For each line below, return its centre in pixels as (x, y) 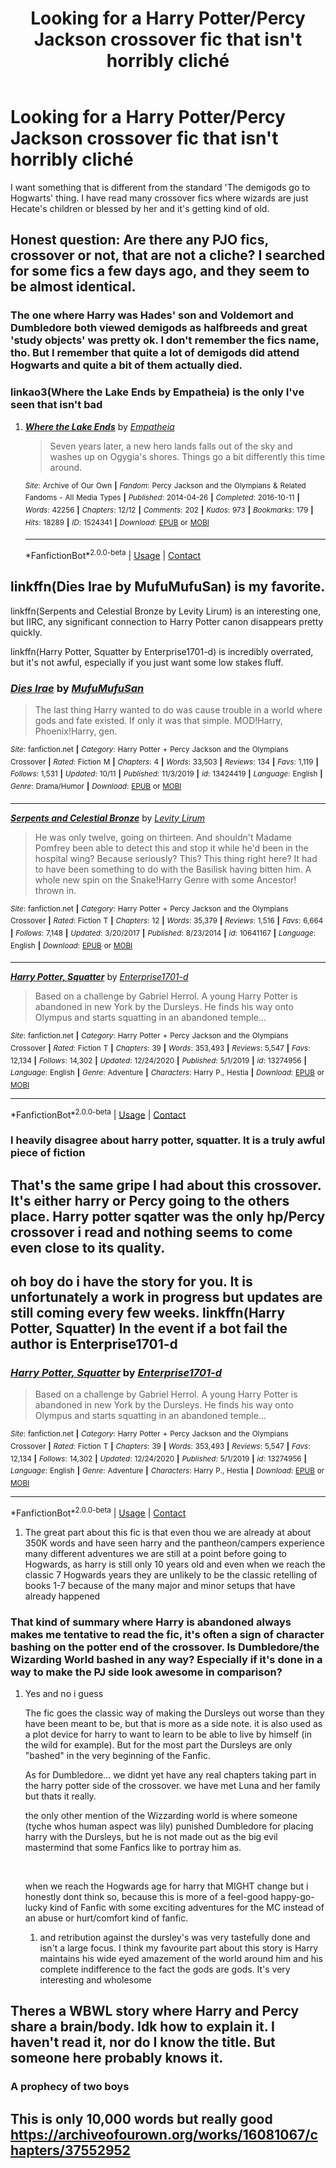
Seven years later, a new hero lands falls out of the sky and (171, 446)
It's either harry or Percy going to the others (150, 1200)
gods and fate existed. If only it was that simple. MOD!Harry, (158, 720)
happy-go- (292, 1897)
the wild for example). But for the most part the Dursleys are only (158, 1745)
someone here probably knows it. (117, 2058)
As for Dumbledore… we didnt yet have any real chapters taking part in (170, 1775)
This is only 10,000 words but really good (141, 2118)
